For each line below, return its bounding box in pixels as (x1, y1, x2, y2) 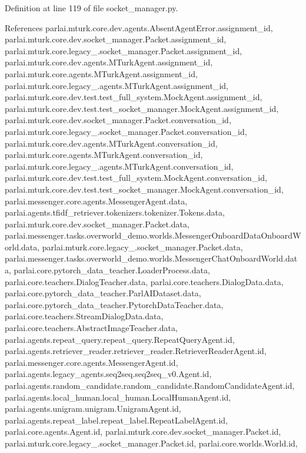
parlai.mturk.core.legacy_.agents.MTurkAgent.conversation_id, (5, 160, 234, 172)
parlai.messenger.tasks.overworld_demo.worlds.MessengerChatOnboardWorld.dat (5, 252, 298, 264)
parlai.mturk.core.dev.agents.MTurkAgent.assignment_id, (5, 56, 213, 68)
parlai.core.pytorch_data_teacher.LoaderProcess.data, (14, 264, 210, 276)
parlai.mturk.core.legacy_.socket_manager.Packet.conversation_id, (5, 125, 247, 137)
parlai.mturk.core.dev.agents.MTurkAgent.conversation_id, (5, 137, 218, 149)
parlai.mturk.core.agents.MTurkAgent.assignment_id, (5, 67, 198, 80)
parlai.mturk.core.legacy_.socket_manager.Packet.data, (42, 240, 243, 253)
